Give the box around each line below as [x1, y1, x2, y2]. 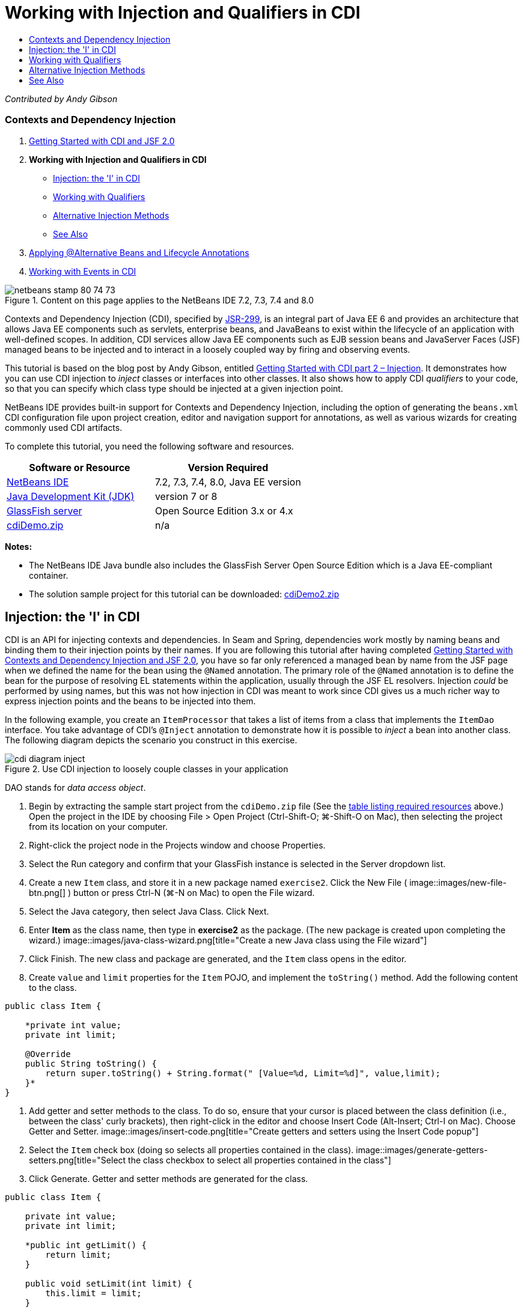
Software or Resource [29, 461, 130, 474]
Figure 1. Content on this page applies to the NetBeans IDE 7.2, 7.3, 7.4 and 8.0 [5, 294, 314, 305]
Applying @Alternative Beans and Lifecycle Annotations [29, 247, 249, 258]
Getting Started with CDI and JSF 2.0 [29, 135, 175, 146]
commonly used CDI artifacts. [5, 422, 123, 433]
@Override [25, 1049, 71, 1059]
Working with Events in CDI [29, 266, 136, 276]
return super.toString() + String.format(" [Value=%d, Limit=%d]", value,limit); [45, 1068, 440, 1079]
